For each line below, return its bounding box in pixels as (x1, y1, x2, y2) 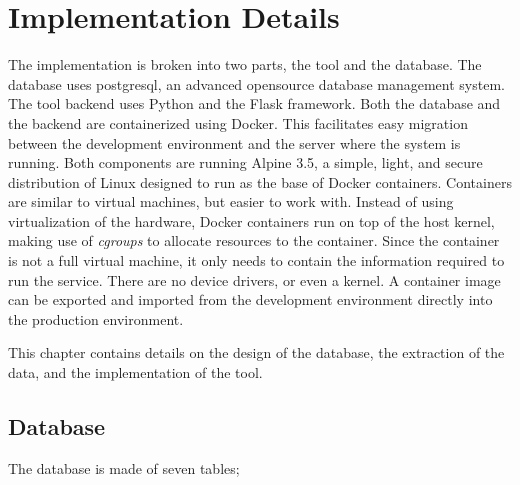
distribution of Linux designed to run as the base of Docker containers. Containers (8, 171, 512, 192)
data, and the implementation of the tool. (8, 362, 263, 383)
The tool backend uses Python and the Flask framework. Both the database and (8, 93, 501, 114)
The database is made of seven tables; (8, 457, 240, 478)
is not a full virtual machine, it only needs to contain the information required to (8, 250, 505, 271)
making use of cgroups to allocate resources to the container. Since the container (8, 230, 500, 251)
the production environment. (8, 308, 184, 329)
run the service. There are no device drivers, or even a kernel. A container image (8, 269, 501, 290)
